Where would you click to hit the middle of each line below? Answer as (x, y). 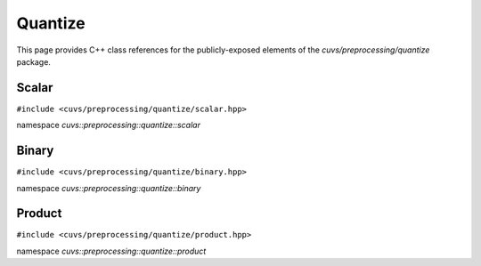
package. (33, 61)
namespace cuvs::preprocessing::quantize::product (111, 251)
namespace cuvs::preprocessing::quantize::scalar (108, 125)
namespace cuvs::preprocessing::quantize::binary (109, 188)
